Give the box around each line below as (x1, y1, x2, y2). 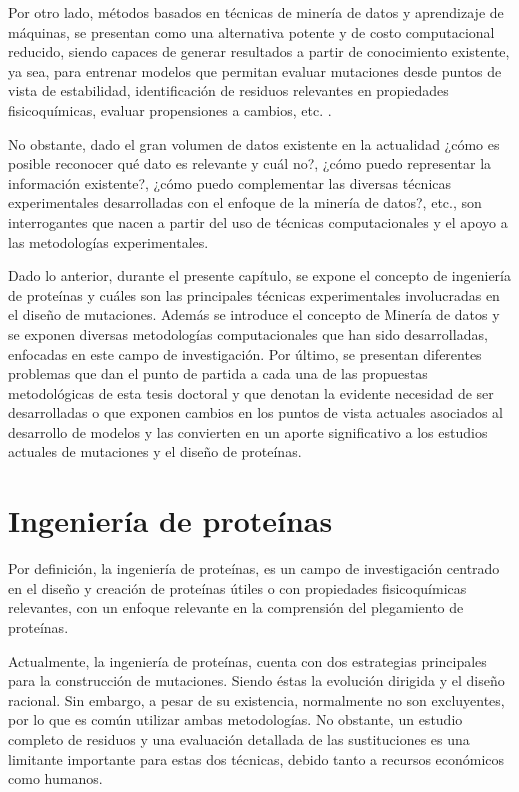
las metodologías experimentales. (8, 231, 209, 252)
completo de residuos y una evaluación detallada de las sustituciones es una (8, 728, 470, 749)
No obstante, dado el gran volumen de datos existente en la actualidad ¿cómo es (8, 133, 500, 154)
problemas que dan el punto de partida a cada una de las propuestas (8, 363, 428, 384)
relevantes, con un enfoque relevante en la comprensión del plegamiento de (8, 597, 464, 618)
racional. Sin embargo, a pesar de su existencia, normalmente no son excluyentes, (8, 689, 505, 710)
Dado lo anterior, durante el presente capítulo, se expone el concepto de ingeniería (8, 265, 511, 286)
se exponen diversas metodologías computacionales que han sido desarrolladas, (8, 323, 488, 344)
